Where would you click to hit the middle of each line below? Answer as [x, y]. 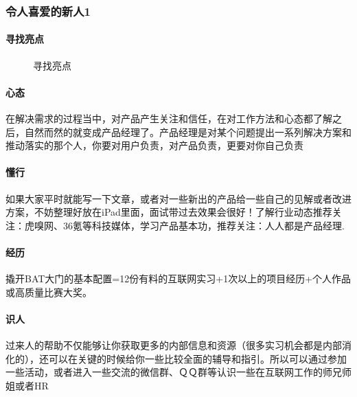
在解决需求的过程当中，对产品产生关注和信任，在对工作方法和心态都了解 [169, 118]
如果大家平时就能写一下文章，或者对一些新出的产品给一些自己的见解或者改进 [178, 198]
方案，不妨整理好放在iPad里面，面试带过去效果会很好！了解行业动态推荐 [169, 212]
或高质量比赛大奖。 [49, 292]
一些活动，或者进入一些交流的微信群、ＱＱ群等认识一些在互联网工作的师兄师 [178, 372]
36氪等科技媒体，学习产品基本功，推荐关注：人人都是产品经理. [204, 225]
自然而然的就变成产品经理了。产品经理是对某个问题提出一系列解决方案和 [188, 132]
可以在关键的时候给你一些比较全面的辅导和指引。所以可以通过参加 [197, 358]
